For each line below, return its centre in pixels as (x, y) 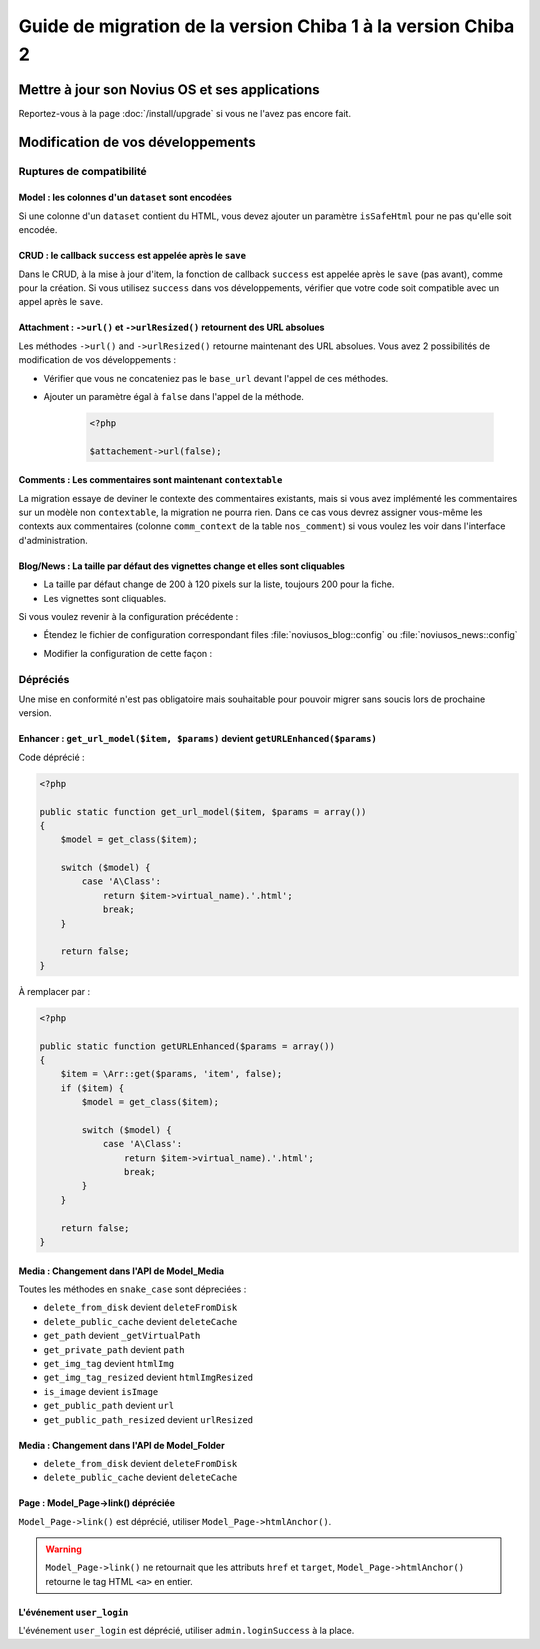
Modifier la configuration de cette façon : (128, 653)
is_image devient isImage (101, 1391)
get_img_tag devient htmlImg (109, 1363)
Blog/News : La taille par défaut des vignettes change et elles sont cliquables (181, 566)
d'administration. (53, 540)
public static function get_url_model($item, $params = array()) (203, 811)
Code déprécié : (51, 757)
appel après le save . (61, 302)
